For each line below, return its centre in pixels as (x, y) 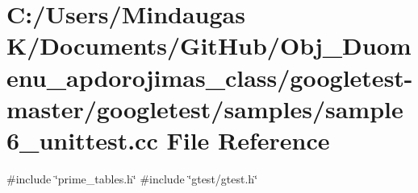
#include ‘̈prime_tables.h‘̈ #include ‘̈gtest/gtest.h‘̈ (132, 178)
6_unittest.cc (82, 140)
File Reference (248, 140)
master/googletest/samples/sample (205, 108)
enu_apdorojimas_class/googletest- (210, 77)
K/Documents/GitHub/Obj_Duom (209, 45)
